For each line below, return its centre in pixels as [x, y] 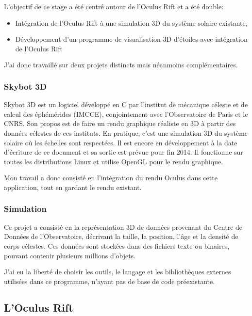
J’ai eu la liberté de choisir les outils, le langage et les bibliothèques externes [118, 272]
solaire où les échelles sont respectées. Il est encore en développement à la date [121, 142]
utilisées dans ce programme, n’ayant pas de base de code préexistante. [109, 281]
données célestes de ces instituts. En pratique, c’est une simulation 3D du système [126, 133]
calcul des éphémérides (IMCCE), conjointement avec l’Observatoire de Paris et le [126, 114]
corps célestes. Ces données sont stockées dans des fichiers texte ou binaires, [117, 245]
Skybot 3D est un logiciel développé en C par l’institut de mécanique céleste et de [126, 104]
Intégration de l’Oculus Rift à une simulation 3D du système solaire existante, [131, 23]
